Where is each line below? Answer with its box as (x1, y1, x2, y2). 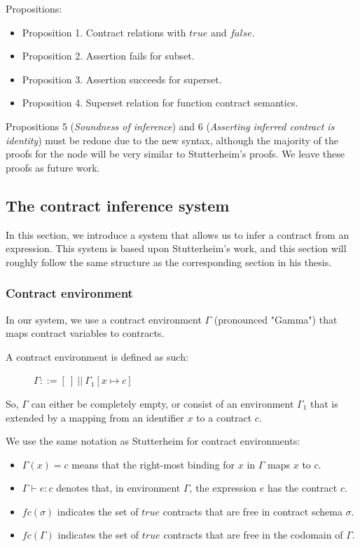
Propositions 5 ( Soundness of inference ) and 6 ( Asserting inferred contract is (6, 118, 335, 133)
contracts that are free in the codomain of (163, 527, 343, 542)
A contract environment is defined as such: (6, 349, 188, 363)
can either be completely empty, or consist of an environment (31, 396, 294, 410)
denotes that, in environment (56, 480, 181, 495)
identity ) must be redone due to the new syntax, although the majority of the (6, 132, 338, 147)
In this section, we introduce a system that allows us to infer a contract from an (6, 227, 349, 242)
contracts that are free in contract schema (162, 504, 342, 518)
